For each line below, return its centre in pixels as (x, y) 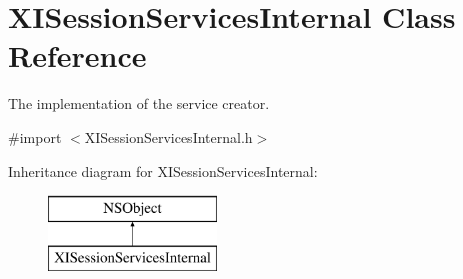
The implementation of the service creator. (139, 103)
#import (35, 136)
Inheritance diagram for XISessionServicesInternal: (163, 170)
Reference (77, 55)
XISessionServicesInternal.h (168, 136)
